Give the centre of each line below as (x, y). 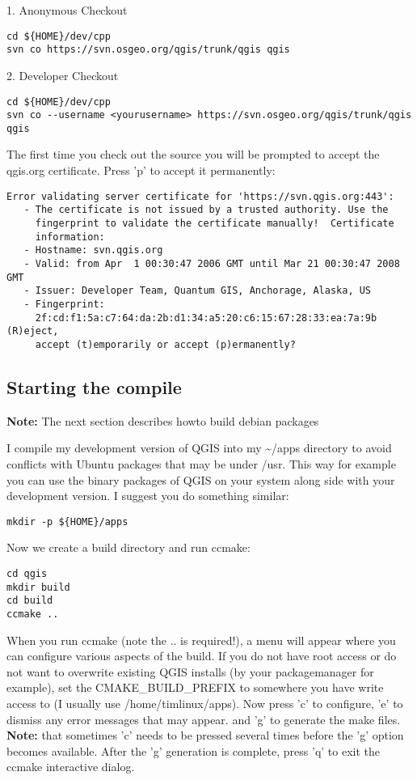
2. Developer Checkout (63, 75)
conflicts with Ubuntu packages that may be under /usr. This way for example (201, 463)
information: (70, 237)
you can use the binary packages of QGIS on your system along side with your (201, 479)
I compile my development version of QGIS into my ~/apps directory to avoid (199, 448)
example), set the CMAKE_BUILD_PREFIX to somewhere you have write (195, 687)
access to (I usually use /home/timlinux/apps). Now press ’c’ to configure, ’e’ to (205, 703)
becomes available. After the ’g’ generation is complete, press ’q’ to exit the (193, 750)
